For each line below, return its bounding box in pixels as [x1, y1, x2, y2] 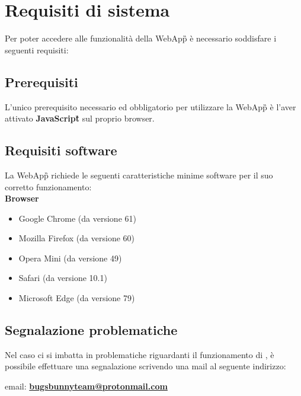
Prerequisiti [5, 72, 78, 91]
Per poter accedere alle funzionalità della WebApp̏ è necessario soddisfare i [5, 32, 277, 44]
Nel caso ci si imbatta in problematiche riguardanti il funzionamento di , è [5, 348, 274, 360]
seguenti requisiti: [5, 43, 69, 56]
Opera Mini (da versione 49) [18, 251, 122, 264]
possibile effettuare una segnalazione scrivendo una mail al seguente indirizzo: [5, 360, 286, 372]
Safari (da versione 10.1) [18, 272, 107, 284]
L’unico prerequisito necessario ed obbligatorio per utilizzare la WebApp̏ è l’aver [5, 100, 296, 113]
